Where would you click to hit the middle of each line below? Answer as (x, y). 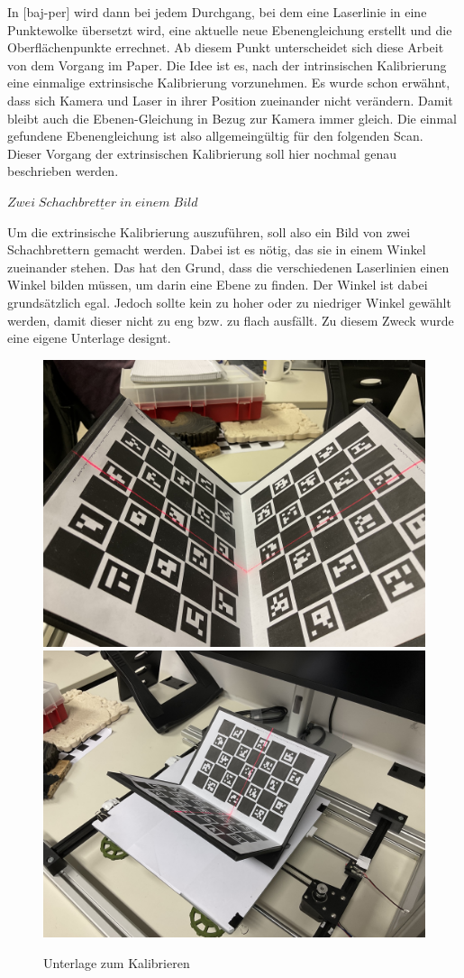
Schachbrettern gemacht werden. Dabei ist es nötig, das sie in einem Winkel (217, 249)
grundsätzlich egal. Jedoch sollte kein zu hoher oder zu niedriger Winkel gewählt (229, 302)
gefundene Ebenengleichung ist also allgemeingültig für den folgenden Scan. (215, 136)
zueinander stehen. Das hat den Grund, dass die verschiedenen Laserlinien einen (228, 267)
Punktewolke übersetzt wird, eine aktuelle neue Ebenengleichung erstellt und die (230, 29)
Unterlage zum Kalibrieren (117, 962)
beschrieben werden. (63, 171)
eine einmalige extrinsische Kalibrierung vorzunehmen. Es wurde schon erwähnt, (229, 83)
